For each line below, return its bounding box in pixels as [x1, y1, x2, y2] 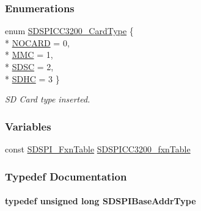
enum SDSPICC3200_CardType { [5, 24, 134, 37]
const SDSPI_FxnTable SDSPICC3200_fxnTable [5, 143, 191, 155]
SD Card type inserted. [5, 93, 90, 105]
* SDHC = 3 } [5, 72, 60, 85]
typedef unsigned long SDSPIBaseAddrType [5, 195, 196, 207]
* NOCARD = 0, [5, 36, 70, 49]
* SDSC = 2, [5, 60, 54, 73]
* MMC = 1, [5, 48, 53, 61]
